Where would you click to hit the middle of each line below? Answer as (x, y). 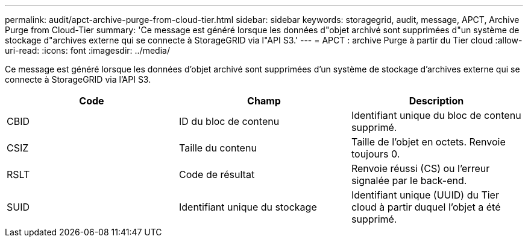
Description (436, 101)
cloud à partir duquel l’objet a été (426, 207)
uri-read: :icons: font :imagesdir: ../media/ (87, 50)
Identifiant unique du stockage (248, 207)
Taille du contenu (218, 148)
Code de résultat (217, 174)
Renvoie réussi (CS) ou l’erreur (420, 168)
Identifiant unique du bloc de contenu (436, 115)
